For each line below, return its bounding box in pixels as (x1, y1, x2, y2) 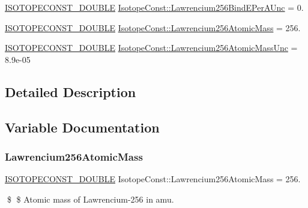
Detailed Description (5, 82, 136, 101)
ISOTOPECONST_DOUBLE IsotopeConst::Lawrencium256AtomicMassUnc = (5, 41, 298, 54)
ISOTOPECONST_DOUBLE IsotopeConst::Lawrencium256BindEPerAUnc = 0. (5, 1, 304, 13)
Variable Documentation (5, 117, 160, 136)
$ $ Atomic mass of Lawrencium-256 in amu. (7, 192, 174, 205)
